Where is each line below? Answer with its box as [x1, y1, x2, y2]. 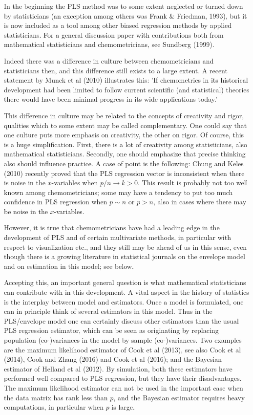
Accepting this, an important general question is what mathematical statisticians [4, 277, 246, 287]
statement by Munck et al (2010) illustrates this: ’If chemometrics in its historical [4, 75, 248, 85]
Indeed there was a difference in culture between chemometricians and [4, 55, 214, 66]
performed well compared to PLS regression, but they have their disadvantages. [4, 373, 242, 383]
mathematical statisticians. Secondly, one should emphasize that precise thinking [4, 149, 246, 159]
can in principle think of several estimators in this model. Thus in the [4, 306, 212, 316]
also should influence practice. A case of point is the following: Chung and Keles [4, 158, 244, 168]
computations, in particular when [4, 402, 104, 412]
